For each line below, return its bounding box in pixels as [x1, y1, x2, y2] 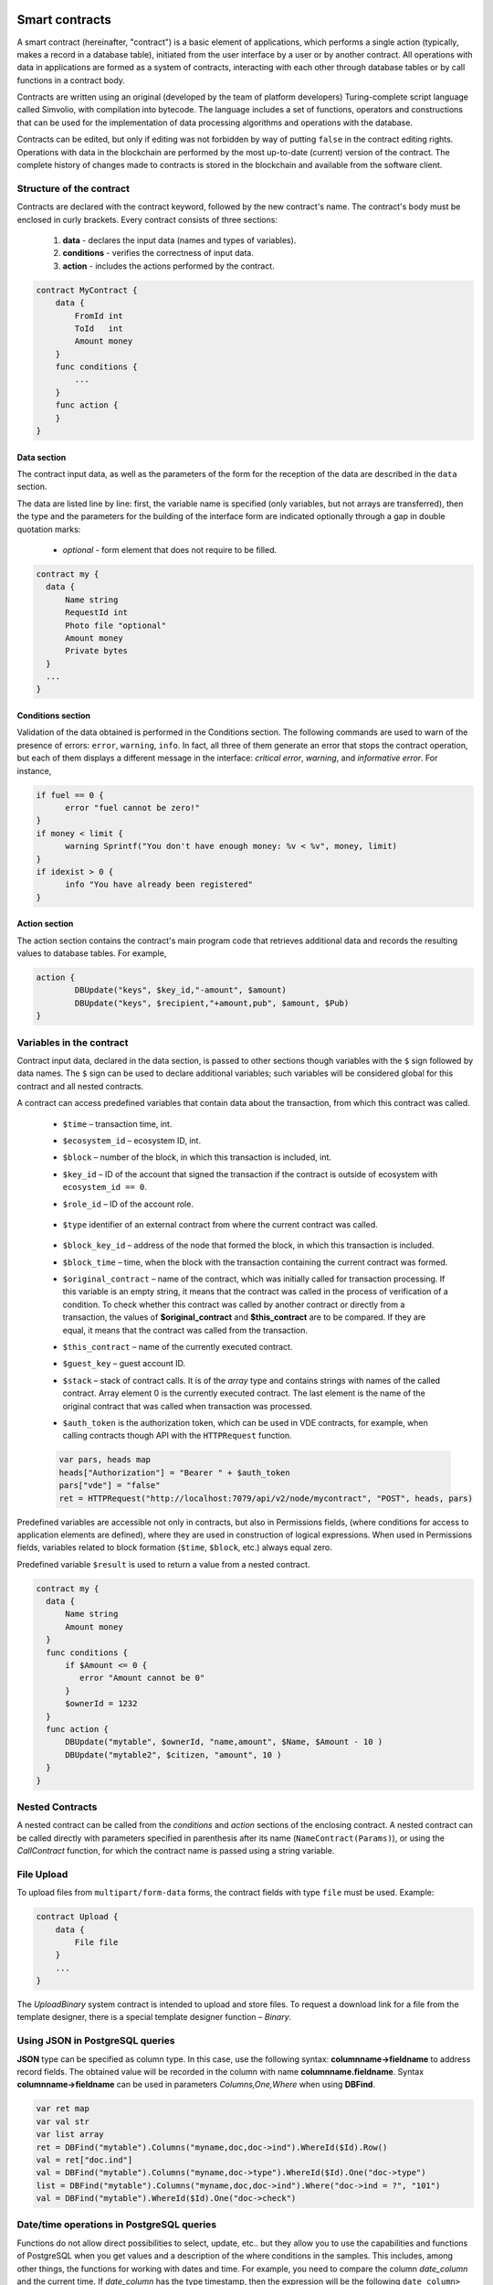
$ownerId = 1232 [65, 1698, 138, 1709]
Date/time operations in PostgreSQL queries [16, 2218, 217, 2231]
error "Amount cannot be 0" [79, 1673, 205, 1684]
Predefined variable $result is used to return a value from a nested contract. [16, 1558, 310, 1569]
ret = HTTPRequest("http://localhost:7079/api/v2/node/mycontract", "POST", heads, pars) [58, 1493, 474, 1504]
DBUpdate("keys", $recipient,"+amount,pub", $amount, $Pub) [74, 997, 350, 1008]
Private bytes [65, 645, 128, 656]
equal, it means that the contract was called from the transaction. [62, 1324, 309, 1335]
